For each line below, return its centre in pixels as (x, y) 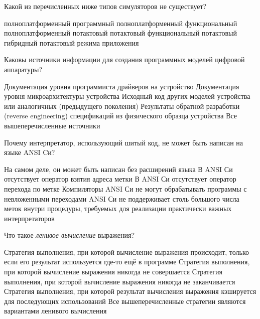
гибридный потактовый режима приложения (72, 42)
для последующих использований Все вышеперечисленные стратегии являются (125, 301)
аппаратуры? (23, 69)
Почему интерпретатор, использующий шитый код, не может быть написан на (124, 142)
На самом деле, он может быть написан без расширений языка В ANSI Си (118, 169)
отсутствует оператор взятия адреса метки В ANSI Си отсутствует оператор (120, 179)
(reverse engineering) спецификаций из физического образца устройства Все (121, 116)
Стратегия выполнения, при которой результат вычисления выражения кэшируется (130, 291)
